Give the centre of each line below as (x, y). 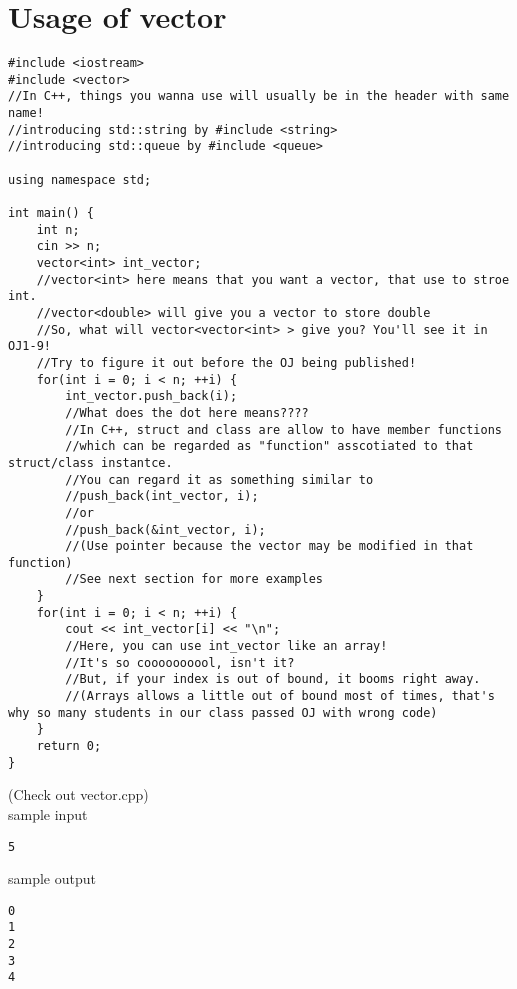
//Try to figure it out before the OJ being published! (226, 362)
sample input (48, 813)
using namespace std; (80, 179)
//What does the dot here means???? (187, 412)
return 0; (69, 746)
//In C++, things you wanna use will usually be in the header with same (259, 96)
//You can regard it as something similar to (219, 479)
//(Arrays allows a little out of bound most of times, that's (280, 696)
